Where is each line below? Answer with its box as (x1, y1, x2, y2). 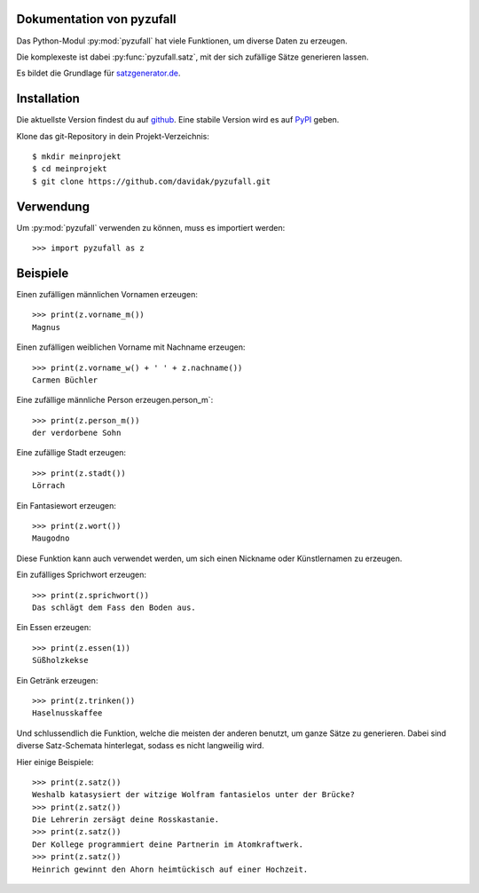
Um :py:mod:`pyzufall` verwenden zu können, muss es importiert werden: (16, 222, 286, 233)
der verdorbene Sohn (32, 428, 122, 439)
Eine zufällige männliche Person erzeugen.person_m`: (16, 395, 214, 406)
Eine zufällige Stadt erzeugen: (16, 447, 127, 458)
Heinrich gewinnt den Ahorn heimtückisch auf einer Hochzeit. (32, 864, 309, 874)
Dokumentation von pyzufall (16, 12, 177, 27)
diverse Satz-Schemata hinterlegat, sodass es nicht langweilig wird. (16, 740, 265, 751)
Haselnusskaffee (32, 708, 103, 718)
